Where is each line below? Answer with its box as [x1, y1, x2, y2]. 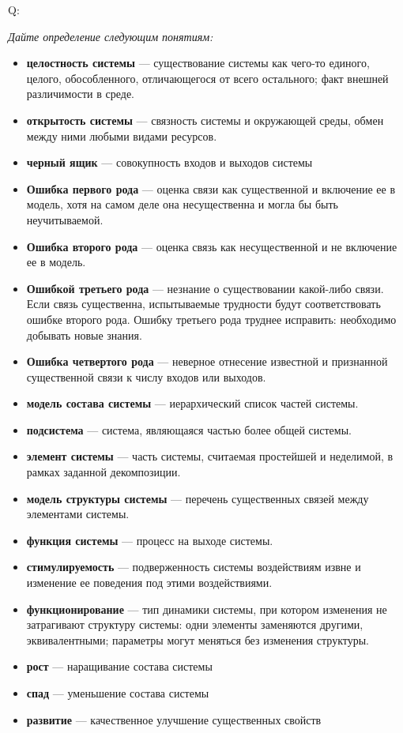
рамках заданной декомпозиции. [26, 464, 181, 480]
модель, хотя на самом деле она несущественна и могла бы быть [26, 196, 338, 212]
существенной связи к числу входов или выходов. [26, 368, 266, 385]
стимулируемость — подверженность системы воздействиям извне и [26, 558, 361, 575]
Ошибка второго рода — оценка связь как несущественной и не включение [26, 238, 397, 254]
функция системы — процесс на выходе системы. [26, 532, 273, 548]
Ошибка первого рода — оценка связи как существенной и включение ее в [26, 180, 396, 197]
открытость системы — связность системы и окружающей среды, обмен [26, 111, 384, 128]
